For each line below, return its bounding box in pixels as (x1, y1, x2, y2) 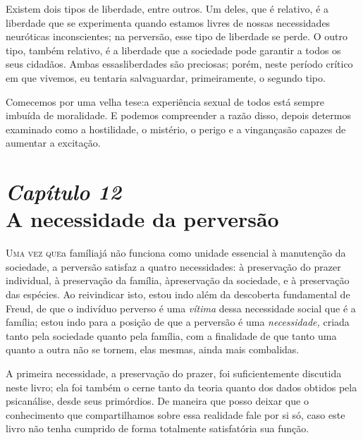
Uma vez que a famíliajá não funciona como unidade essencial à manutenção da (6, 245, 346, 260)
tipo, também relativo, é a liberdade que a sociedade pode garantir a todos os (6, 42, 341, 57)
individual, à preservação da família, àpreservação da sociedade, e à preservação (6, 273, 350, 288)
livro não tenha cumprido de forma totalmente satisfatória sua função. (6, 421, 309, 436)
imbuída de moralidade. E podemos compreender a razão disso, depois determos (6, 108, 351, 123)
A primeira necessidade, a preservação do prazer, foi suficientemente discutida (6, 366, 342, 380)
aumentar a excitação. (6, 135, 101, 150)
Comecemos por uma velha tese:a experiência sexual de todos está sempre (6, 94, 324, 109)
